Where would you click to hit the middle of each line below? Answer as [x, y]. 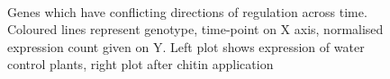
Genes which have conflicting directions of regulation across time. [187, 11]
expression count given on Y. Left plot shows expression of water [186, 46]
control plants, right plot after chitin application [141, 64]
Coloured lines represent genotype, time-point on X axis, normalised [195, 29]
